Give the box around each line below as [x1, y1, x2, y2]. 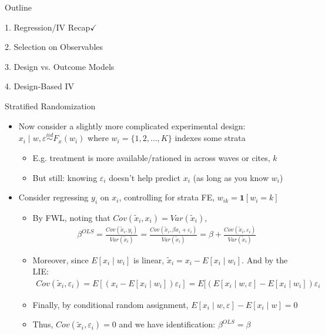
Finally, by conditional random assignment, [32, 298, 189, 310]
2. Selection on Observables [5, 41, 103, 53]
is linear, [133, 253, 165, 266]
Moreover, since [32, 253, 89, 266]
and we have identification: [119, 318, 216, 330]
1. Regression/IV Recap [5, 21, 91, 33]
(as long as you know [193, 171, 269, 183]
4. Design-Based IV [5, 80, 74, 92]
